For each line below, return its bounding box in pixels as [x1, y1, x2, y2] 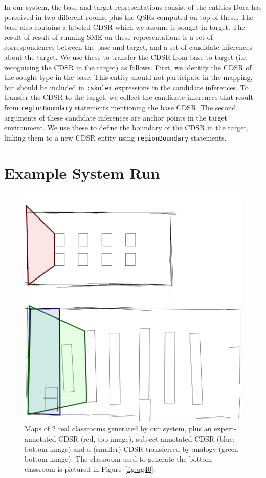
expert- [214, 423, 236, 434]
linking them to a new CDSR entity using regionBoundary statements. [4, 132, 227, 143]
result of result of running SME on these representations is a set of [4, 31, 213, 42]
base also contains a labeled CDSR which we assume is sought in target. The [4, 22, 245, 32]
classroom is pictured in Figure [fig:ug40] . [25, 463, 156, 474]
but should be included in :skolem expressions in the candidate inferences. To [4, 82, 249, 92]
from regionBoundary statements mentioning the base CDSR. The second [4, 102, 236, 112]
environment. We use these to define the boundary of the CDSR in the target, [4, 122, 249, 133]
